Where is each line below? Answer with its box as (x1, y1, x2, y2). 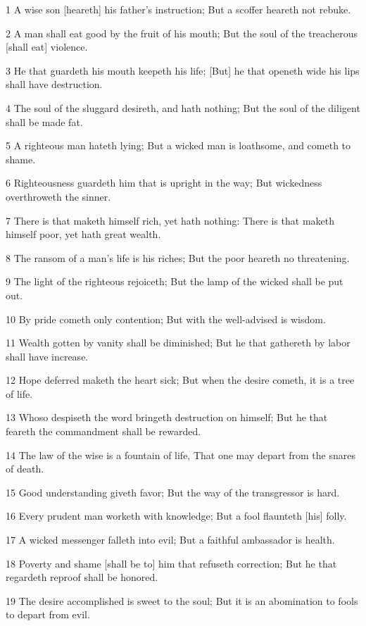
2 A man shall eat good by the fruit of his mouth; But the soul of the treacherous (6, 25, 358, 40)
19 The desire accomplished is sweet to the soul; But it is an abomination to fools (6, 593, 358, 608)
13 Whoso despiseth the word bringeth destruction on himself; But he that (6, 410, 328, 425)
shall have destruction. (6, 77, 103, 92)
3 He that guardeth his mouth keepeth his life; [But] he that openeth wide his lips (6, 63, 360, 77)
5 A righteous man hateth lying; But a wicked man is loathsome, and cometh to (6, 138, 351, 153)
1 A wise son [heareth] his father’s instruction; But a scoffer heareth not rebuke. (6, 2, 351, 16)
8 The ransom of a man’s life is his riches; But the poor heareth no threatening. (6, 250, 350, 265)
